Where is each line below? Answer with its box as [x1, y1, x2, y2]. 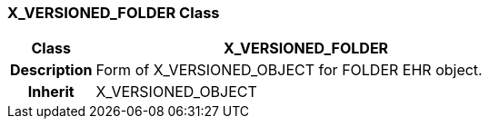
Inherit [27, 82, 75, 102]
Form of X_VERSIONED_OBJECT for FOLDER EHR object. [95, 61, 483, 80]
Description [10, 61, 93, 80]
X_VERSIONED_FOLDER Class [7, 4, 220, 22]
